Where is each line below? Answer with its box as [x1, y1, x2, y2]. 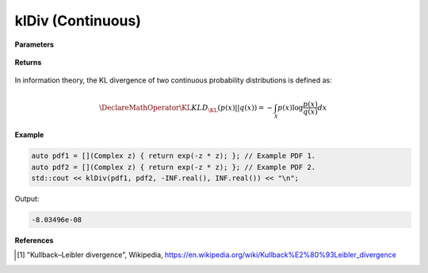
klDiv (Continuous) [14, 12, 142, 29]
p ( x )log [277, 103, 304, 112]
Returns [14, 57, 42, 67]
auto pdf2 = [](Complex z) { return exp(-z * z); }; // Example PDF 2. [31, 163, 316, 171]
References [14, 235, 54, 245]
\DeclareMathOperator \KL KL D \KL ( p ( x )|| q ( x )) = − [99, 103, 273, 114]
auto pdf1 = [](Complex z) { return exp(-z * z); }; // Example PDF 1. [31, 152, 316, 160]
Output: [14, 194, 40, 203]
